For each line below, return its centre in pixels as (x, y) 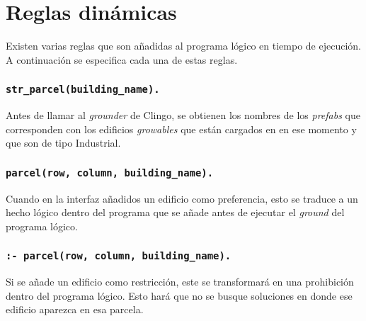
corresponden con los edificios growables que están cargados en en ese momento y (181, 129)
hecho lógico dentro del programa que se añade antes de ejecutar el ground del (175, 212)
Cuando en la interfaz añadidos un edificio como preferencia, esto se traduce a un (182, 198)
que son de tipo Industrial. (63, 143)
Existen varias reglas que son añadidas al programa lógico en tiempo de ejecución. (183, 46)
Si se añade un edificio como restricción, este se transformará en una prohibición (180, 282)
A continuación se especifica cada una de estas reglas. (122, 59)
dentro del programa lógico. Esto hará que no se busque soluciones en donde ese (179, 295)
